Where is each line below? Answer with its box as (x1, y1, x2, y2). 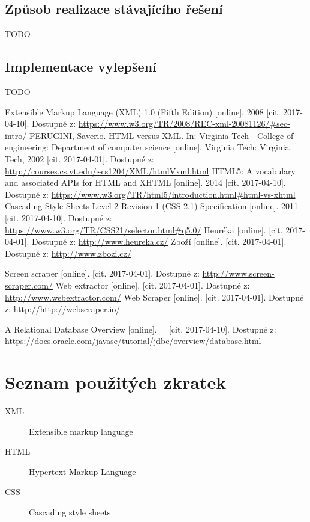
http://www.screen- (202, 267, 275, 280)
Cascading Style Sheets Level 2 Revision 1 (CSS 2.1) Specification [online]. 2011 (5, 200, 299, 212)
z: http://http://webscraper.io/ (5, 302, 121, 315)
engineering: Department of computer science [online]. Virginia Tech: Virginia (5, 141, 290, 153)
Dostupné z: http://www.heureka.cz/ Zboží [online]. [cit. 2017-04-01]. (32, 235, 287, 248)
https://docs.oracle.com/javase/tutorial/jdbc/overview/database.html (5, 334, 261, 347)
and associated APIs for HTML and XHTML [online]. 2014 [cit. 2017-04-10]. (5, 176, 286, 189)
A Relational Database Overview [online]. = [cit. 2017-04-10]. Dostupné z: (5, 322, 276, 335)
